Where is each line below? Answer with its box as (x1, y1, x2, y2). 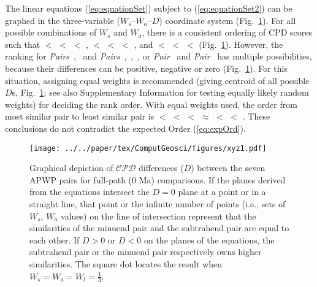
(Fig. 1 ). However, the (199, 37, 283, 50)
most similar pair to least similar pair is (5, 110, 155, 123)
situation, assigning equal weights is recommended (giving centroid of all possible (5, 74, 310, 86)
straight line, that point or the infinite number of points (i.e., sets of (29, 197, 286, 210)
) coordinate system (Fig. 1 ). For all (159, 13, 296, 26)
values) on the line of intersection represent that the (61, 209, 256, 222)
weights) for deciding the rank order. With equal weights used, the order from (5, 98, 297, 110)
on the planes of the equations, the (143, 233, 275, 246)
